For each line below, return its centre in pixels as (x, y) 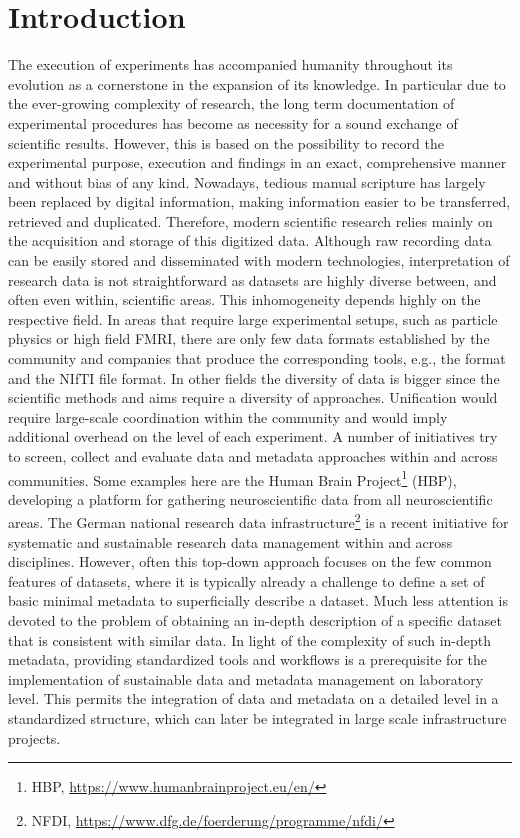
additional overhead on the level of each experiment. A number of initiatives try (253, 436)
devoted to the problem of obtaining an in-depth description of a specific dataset (255, 620)
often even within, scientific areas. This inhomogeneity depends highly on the (244, 299)
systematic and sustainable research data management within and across (230, 541)
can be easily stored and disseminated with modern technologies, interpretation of (259, 260)
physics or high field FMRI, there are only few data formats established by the (249, 338)
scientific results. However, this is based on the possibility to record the (226, 142)
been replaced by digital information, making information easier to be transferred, (259, 201)
